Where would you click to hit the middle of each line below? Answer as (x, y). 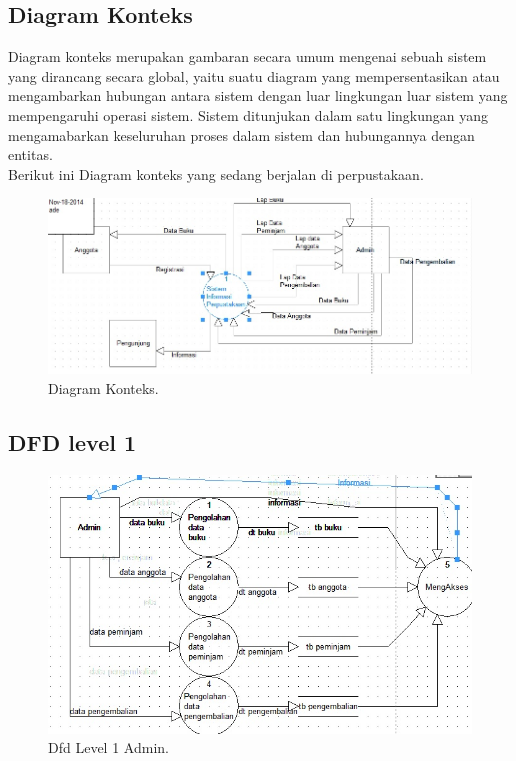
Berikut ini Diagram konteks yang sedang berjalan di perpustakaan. (216, 173)
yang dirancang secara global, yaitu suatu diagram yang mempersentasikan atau (254, 75)
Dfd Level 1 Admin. (108, 747)
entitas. (30, 154)
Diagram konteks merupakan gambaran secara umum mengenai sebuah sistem (247, 56)
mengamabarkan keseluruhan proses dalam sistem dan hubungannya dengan (241, 134)
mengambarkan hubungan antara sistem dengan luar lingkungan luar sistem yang (258, 95)
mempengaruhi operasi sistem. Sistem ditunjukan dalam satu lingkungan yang (248, 114)
